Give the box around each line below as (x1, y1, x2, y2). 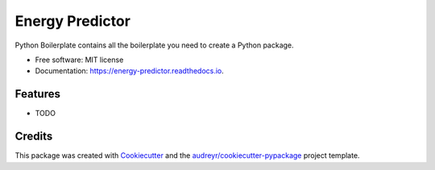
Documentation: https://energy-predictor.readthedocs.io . (35, 66, 225, 76)
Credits (14, 130, 53, 143)
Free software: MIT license (35, 55, 124, 64)
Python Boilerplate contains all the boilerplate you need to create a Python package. (14, 40, 294, 50)
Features (14, 87, 60, 101)
